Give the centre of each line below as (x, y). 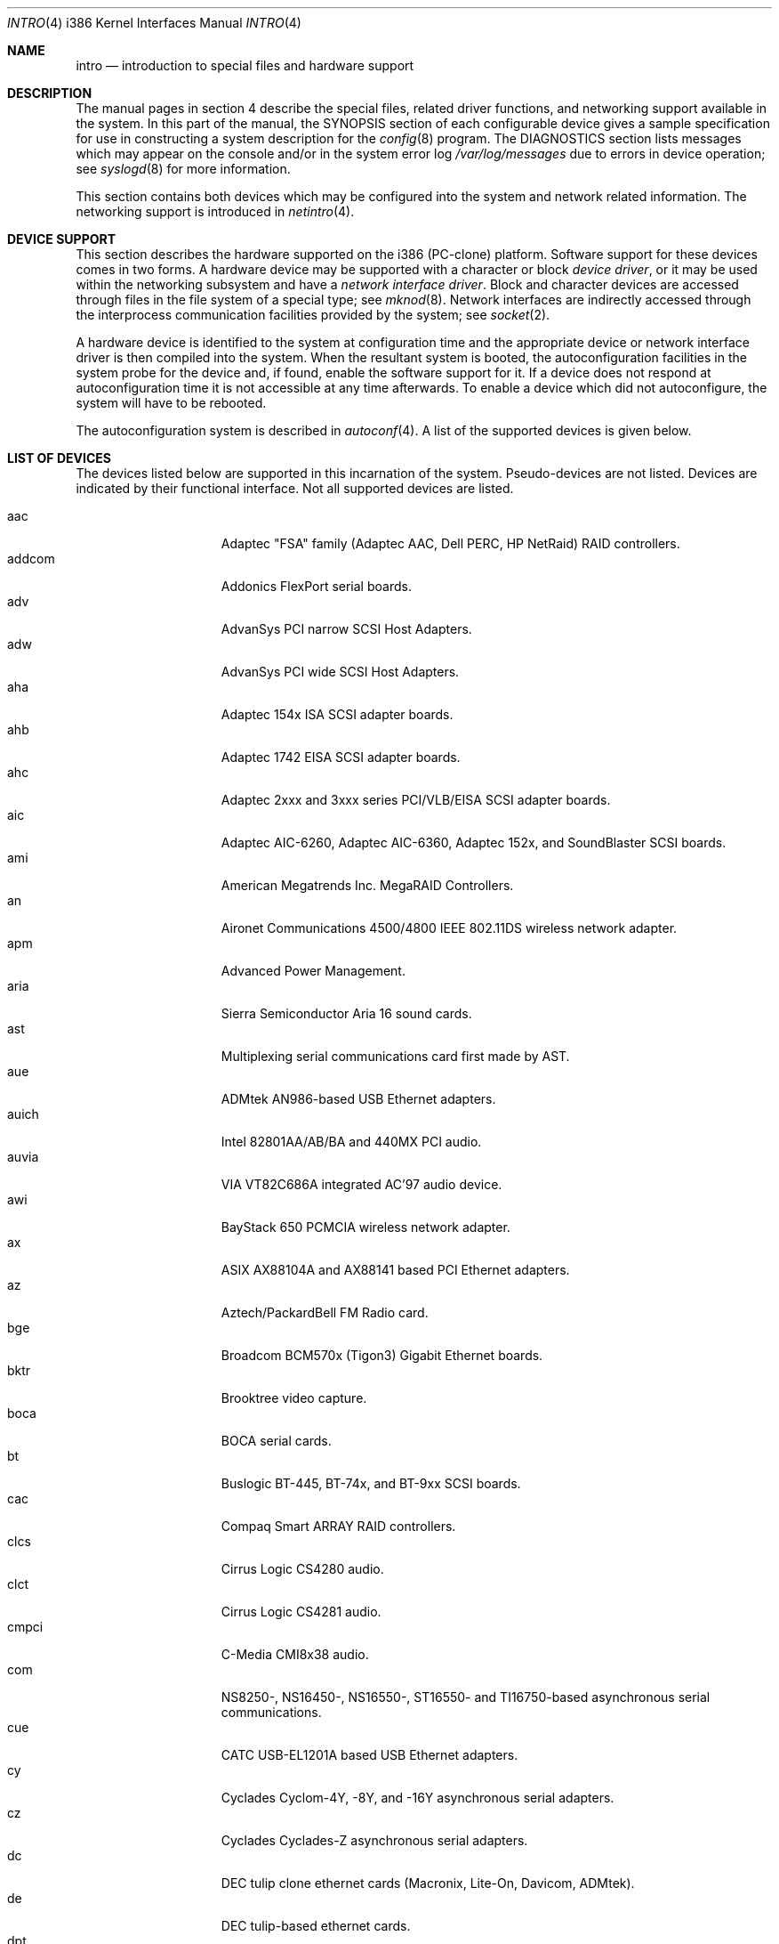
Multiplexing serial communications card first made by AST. (395, 1056)
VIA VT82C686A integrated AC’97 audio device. (361, 1184)
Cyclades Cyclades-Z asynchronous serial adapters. (374, 1840)
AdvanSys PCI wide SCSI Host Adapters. (340, 672)
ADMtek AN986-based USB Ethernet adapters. (358, 1099)
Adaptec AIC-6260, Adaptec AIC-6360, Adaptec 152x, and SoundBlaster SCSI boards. (474, 842)
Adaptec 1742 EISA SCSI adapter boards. (341, 757)
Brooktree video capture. (294, 1398)
